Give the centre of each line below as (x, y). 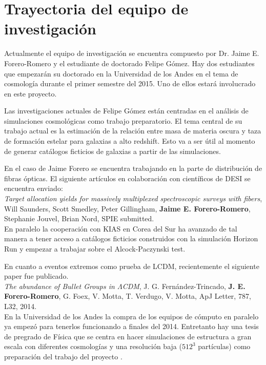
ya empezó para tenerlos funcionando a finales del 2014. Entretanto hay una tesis (131, 326)
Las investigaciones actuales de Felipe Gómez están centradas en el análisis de (126, 111)
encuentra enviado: (34, 188)
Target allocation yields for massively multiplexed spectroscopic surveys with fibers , (133, 198)
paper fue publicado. (36, 276)
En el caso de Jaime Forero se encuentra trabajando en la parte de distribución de (133, 168)
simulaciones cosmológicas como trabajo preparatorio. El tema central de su (123, 120)
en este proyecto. (30, 93)
